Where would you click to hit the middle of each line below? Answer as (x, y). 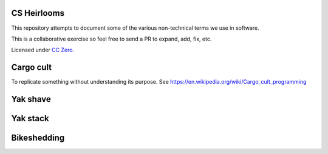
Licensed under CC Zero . (43, 50)
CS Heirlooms (38, 13)
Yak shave (31, 99)
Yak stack (30, 119)
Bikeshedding (38, 138)
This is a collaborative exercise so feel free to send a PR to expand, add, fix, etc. (111, 39)
